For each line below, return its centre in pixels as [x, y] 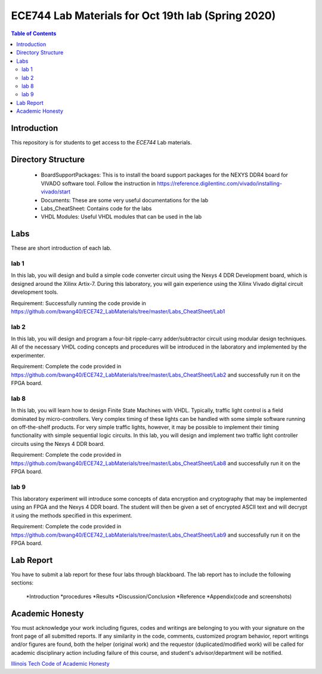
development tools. [35, 292]
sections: [22, 583]
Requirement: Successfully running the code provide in [78, 303]
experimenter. [28, 355]
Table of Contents [34, 33]
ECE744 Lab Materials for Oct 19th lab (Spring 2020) [143, 16]
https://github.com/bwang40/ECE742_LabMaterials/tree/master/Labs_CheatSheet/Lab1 [118, 311]
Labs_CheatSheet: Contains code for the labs [96, 208]
